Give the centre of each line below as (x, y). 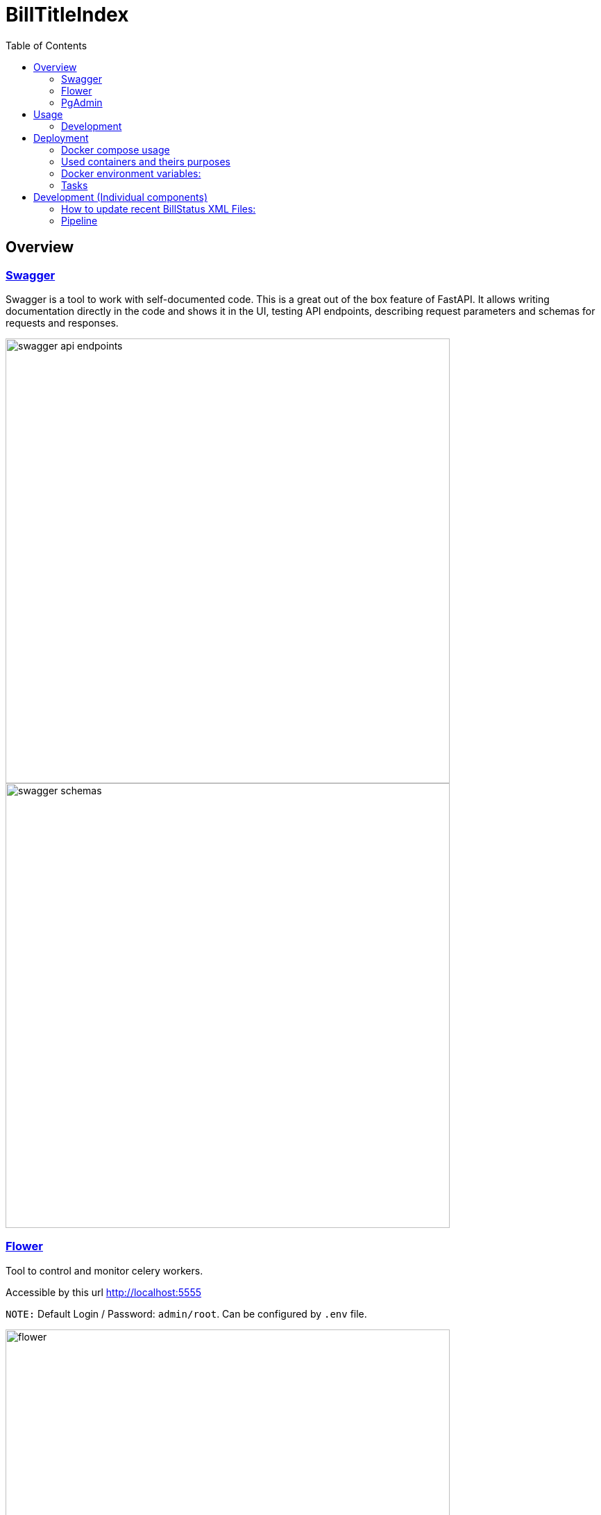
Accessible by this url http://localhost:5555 (104, 1292)
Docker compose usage (116, 149)
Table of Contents (46, 45)
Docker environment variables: (131, 173)
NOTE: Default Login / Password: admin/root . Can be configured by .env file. (186, 1313)
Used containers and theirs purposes (146, 161)
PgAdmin (82, 102)
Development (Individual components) (120, 197)
